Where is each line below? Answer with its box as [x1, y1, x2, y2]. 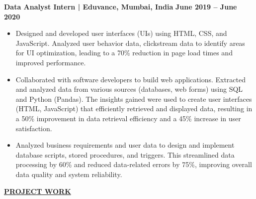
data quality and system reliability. [15, 169, 122, 179]
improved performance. [15, 57, 86, 67]
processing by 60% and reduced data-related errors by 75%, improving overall [15, 159, 252, 170]
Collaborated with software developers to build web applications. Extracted [15, 74, 246, 84]
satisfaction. [15, 123, 52, 133]
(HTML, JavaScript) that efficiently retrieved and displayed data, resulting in [15, 103, 253, 114]
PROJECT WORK [4, 186, 71, 196]
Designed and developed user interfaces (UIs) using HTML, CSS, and [15, 28, 227, 38]
